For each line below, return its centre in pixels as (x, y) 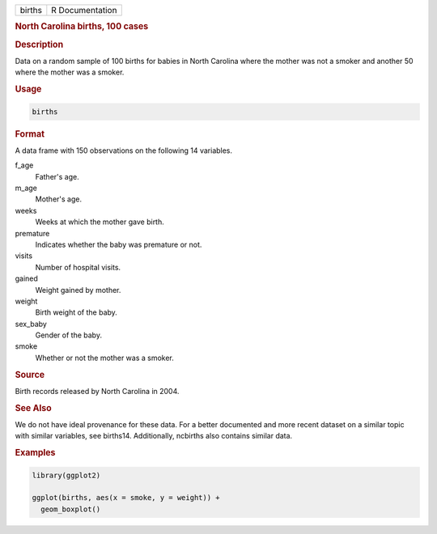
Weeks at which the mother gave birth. (100, 222)
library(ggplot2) (66, 475)
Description (39, 44)
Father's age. (57, 176)
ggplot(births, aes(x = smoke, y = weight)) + (126, 498)
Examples (35, 453)
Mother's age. (59, 199)
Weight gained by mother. (78, 290)
